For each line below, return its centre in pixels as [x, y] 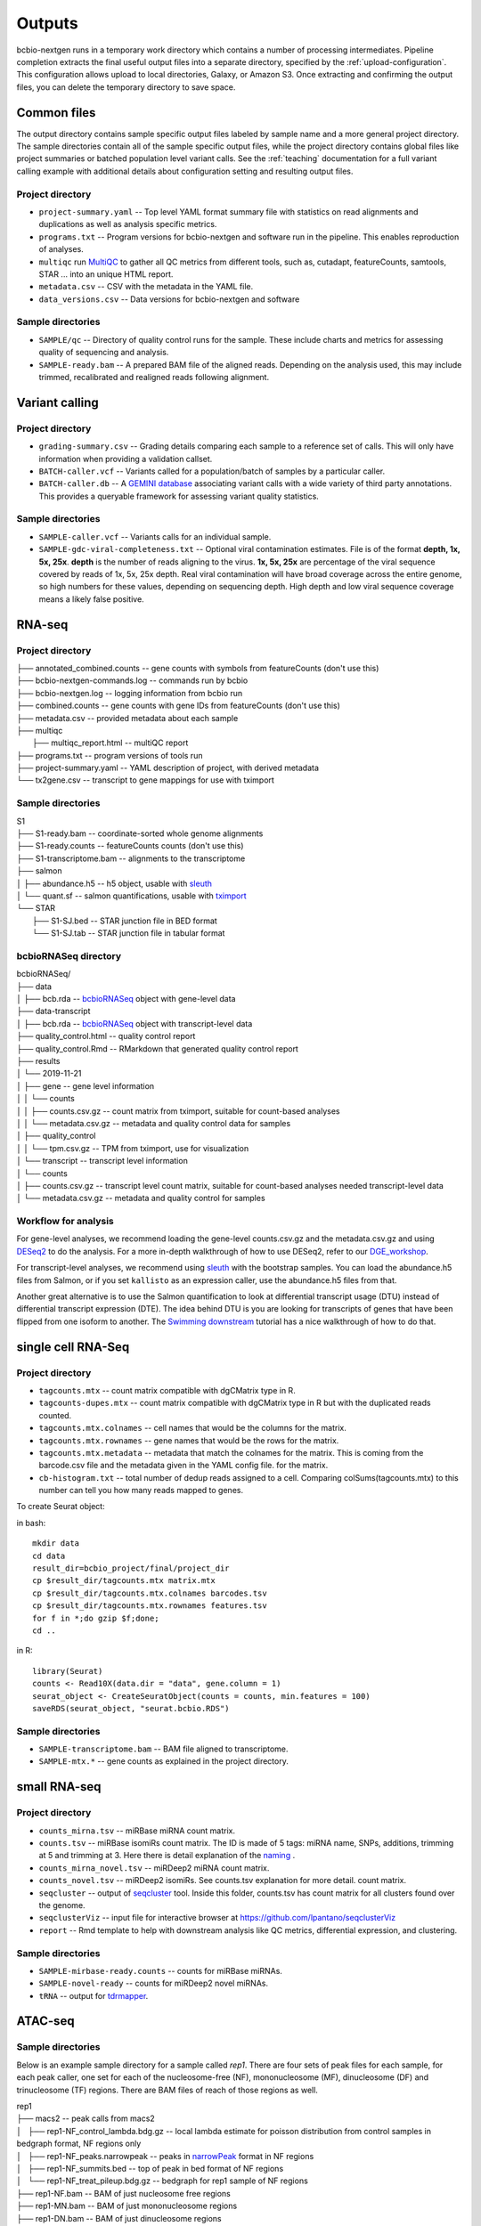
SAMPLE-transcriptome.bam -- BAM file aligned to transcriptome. [163, 1749]
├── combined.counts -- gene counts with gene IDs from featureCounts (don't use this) [178, 706]
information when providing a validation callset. [126, 459]
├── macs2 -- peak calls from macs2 [86, 2118]
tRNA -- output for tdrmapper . [94, 1995]
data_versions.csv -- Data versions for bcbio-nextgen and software [169, 299]
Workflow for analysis [65, 1222]
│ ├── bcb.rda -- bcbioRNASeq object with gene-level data [126, 999]
